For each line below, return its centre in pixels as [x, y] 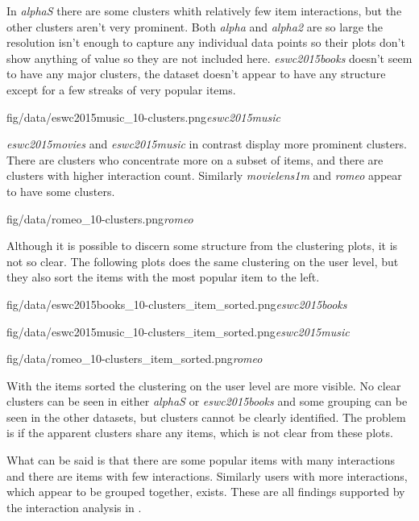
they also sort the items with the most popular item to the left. [163, 277]
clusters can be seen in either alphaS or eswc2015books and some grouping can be [207, 401]
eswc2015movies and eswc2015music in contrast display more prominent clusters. [207, 144]
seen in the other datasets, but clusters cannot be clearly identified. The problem [206, 417]
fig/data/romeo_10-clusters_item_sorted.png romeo [135, 358]
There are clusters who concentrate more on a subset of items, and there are [195, 159]
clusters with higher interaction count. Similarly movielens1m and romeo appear [204, 175]
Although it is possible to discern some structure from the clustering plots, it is [202, 246]
